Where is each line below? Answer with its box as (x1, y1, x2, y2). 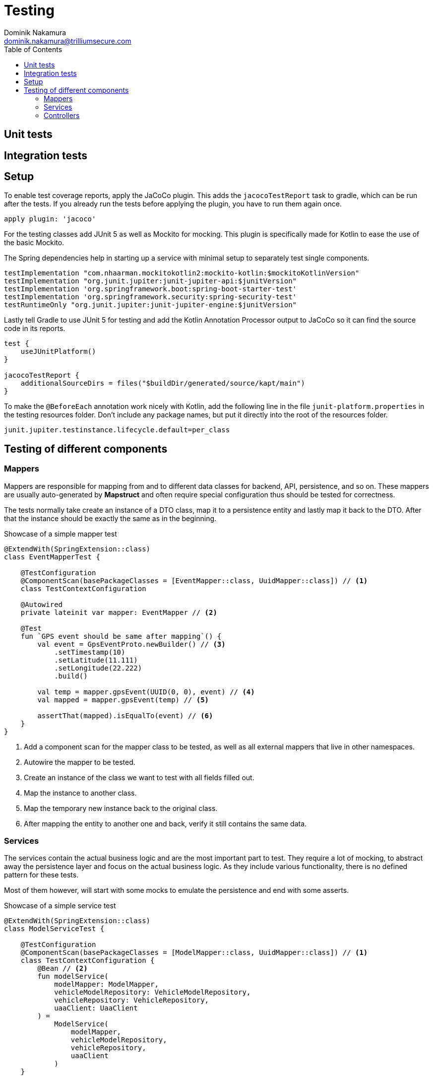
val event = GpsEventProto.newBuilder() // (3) (37, 640, 226, 648)
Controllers (44, 111, 80, 120)
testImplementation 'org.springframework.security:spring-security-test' (4, 293, 297, 301)
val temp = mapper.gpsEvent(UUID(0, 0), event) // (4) (37, 687, 255, 696)
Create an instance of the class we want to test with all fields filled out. (24, 773, 254, 782)
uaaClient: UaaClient (54, 1004, 138, 1012)
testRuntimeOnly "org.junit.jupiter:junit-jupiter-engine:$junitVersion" (4, 301, 297, 309)
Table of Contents (4, 45, 62, 54)
